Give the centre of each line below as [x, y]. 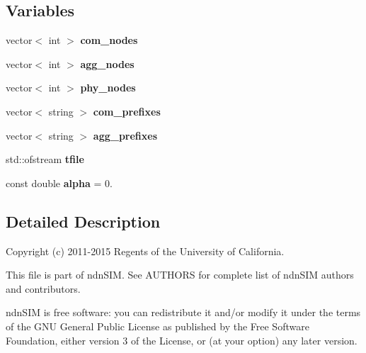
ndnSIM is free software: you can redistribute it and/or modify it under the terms [183, 312]
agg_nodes [107, 63]
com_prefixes [127, 111]
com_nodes [109, 40]
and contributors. [43, 288]
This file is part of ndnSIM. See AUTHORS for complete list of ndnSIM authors [180, 275]
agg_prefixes [125, 135]
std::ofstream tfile [45, 159]
